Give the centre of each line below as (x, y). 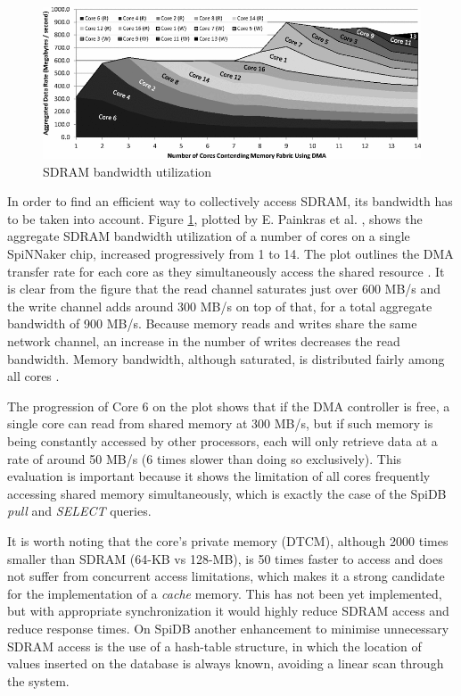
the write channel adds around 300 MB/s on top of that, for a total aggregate (220, 306)
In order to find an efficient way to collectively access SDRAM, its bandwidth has (230, 201)
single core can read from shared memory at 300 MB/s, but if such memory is (220, 423)
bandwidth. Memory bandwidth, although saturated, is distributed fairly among (226, 358)
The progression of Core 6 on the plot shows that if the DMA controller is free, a (229, 406)
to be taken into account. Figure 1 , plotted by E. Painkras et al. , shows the (215, 218)
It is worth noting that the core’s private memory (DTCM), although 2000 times (228, 540)
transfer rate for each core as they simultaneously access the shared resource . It (226, 271)
